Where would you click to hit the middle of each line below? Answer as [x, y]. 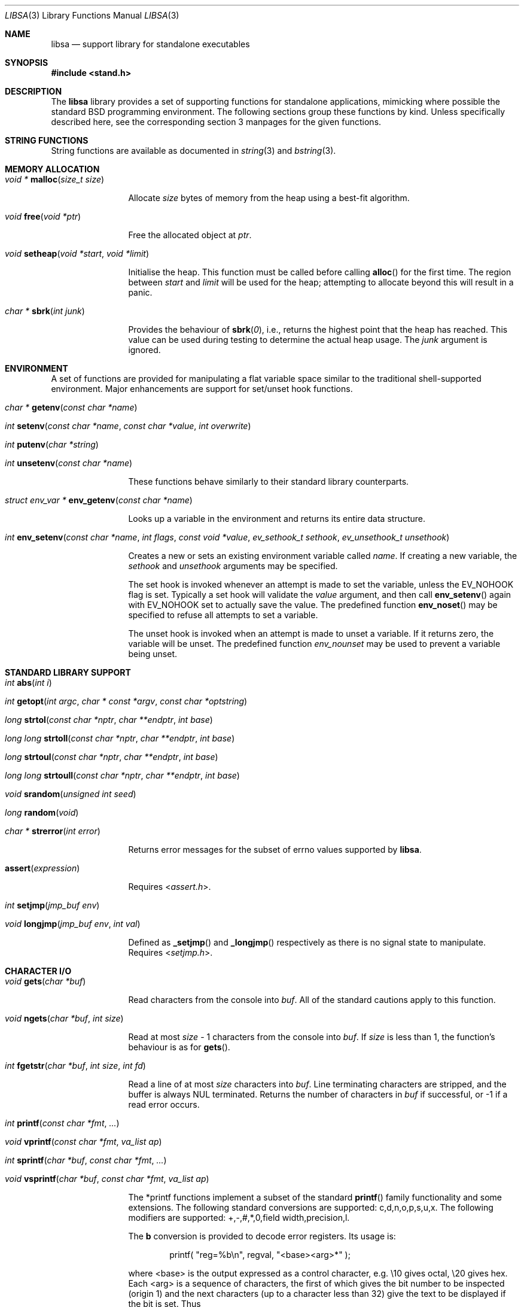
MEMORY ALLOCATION [52, 169]
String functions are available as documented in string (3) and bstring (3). [194, 151]
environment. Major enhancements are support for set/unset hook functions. [202, 389]
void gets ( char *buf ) [45, 981]
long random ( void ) [42, 812]
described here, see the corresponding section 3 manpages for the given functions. [216, 122]
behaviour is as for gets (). [179, 1047]
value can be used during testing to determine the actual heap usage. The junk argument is [308, 340]
